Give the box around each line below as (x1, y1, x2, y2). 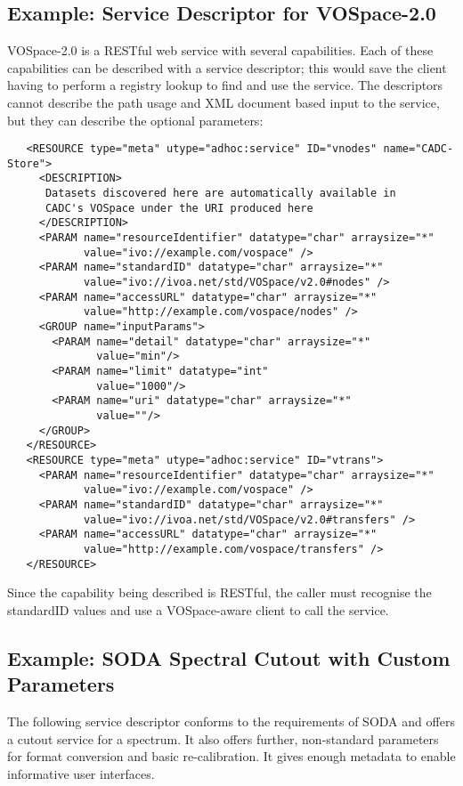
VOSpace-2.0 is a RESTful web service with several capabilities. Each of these (7, 41, 434, 60)
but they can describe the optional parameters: (7, 110, 264, 129)
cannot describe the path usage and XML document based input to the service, (7, 93, 440, 111)
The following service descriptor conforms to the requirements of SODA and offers (7, 711, 455, 730)
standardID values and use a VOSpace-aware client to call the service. (7, 600, 389, 619)
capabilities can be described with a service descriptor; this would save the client (7, 58, 447, 77)
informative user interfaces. (7, 764, 155, 782)
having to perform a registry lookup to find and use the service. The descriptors (7, 76, 443, 94)
